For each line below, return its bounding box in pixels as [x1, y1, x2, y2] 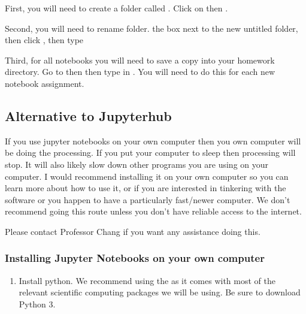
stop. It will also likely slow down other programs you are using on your [5, 158, 269, 170]
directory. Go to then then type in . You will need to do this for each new [5, 65, 275, 78]
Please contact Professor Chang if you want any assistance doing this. [5, 225, 260, 237]
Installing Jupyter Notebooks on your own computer [5, 250, 265, 265]
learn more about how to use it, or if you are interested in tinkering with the [5, 182, 286, 194]
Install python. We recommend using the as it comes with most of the [19, 274, 275, 286]
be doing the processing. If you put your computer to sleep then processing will [5, 146, 296, 159]
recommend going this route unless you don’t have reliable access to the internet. [5, 205, 302, 218]
